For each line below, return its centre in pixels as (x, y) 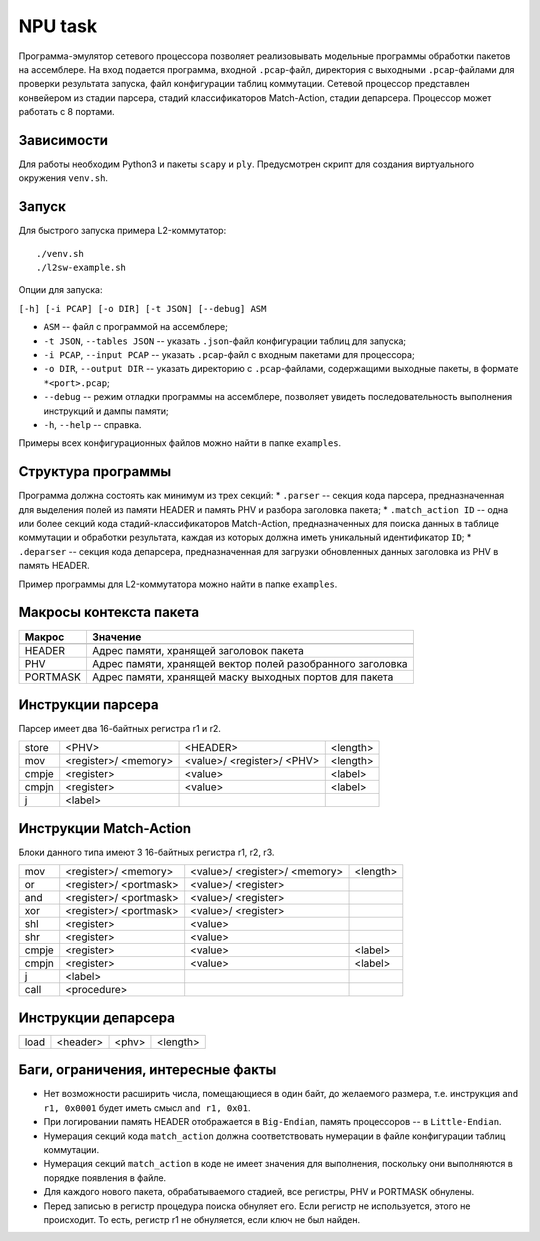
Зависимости (63, 140)
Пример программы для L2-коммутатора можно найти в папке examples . (178, 584)
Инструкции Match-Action (105, 828)
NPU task (58, 26)
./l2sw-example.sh (81, 268)
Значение (116, 637)
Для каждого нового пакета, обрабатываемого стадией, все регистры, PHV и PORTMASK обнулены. (259, 1192)
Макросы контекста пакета (109, 612)
